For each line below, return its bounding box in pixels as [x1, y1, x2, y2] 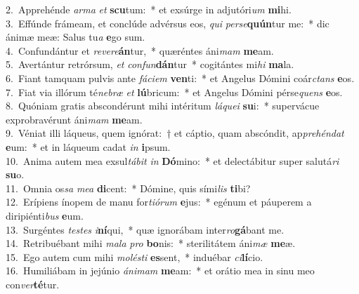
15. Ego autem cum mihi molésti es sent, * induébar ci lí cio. [6, 249, 263, 264]
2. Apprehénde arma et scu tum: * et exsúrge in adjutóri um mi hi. [6, 2, 292, 16]
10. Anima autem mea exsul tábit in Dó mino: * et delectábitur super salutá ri [6, 153, 339, 168]
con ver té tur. [6, 276, 60, 291]
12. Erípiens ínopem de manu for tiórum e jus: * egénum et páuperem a [6, 194, 312, 209]
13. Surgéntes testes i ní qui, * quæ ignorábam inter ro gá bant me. [6, 222, 285, 236]
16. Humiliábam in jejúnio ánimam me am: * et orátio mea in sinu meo [6, 263, 315, 278]
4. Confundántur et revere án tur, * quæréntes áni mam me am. [6, 43, 274, 58]
